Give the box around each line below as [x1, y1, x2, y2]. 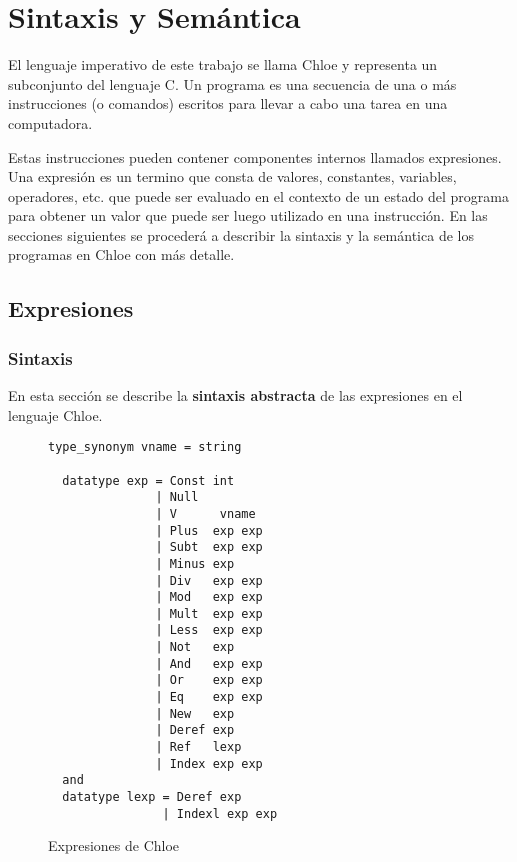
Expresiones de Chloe [48, 835, 180, 856]
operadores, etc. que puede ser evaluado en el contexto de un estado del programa [8, 185, 509, 206]
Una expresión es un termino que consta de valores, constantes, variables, [8, 166, 457, 187]
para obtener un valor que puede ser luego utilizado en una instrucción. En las [8, 205, 488, 226]
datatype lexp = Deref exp [62, 790, 242, 805]
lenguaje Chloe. [8, 404, 103, 425]
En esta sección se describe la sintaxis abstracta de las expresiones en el [8, 385, 463, 406]
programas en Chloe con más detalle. [8, 244, 235, 265]
